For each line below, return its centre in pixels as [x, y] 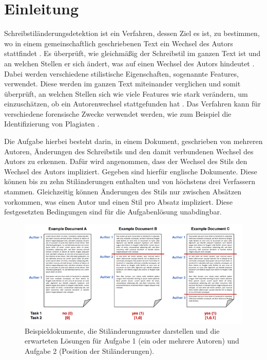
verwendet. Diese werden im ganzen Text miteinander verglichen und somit [122, 84]
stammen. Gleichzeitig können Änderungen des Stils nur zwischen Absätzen [123, 192]
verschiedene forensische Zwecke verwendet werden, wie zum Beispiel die [118, 113]
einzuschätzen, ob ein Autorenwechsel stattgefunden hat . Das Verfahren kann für [132, 104]
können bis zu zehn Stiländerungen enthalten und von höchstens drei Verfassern [130, 181]
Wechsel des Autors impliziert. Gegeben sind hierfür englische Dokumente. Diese [131, 171]
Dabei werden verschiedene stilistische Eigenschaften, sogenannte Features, [121, 73]
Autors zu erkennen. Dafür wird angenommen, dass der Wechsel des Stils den [126, 161]
